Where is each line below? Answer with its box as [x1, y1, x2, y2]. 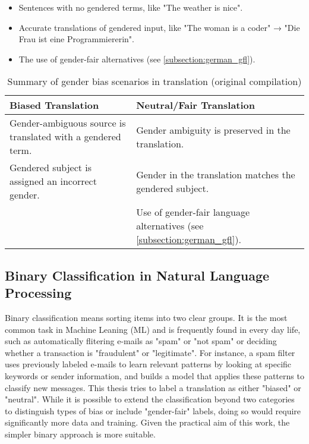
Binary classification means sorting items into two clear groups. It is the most [5, 311, 288, 323]
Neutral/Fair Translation [136, 98, 256, 112]
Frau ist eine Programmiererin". [18, 33, 134, 45]
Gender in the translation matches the [136, 167, 295, 181]
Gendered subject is [10, 160, 92, 175]
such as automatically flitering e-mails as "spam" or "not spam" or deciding [5, 335, 277, 347]
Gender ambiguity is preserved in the [136, 122, 291, 137]
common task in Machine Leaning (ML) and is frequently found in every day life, [5, 323, 301, 335]
